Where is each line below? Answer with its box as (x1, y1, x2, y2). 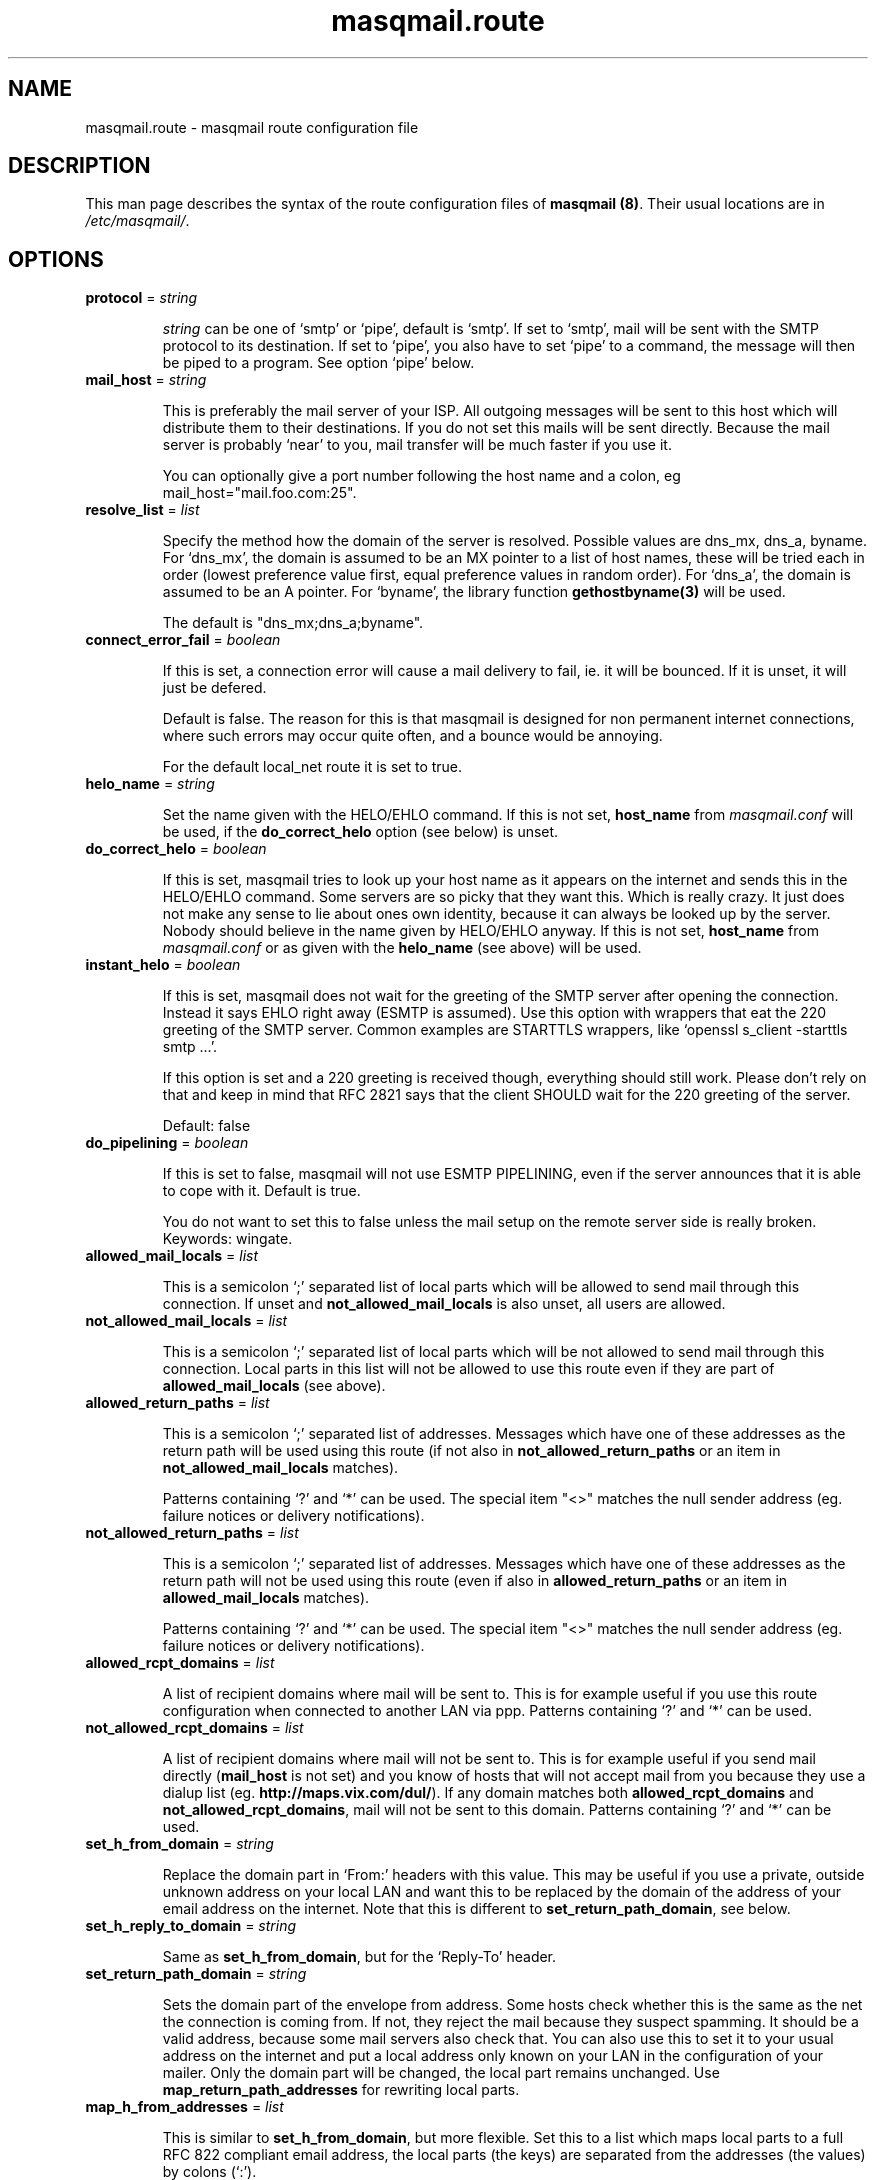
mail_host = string (85, 371, 207, 389)
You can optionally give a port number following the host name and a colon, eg (162, 467, 681, 485)
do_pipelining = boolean (85, 1134, 249, 1152)
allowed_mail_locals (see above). (162, 1377, 386, 1395)
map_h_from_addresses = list (85, 2098, 284, 2116)
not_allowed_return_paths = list (85, 1524, 299, 1542)
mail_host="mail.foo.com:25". (162, 484, 357, 502)
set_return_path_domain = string (85, 1965, 307, 1983)
